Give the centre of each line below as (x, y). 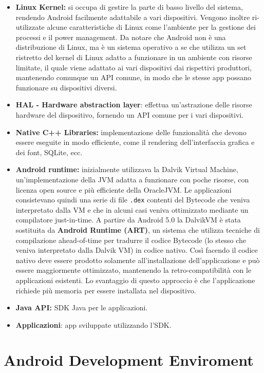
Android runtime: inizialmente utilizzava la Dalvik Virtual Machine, (127, 169)
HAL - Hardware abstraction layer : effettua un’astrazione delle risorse (134, 105)
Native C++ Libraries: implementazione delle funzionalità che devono (131, 132)
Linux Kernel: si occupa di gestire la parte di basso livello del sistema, (129, 7)
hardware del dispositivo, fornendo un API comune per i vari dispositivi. (130, 114)
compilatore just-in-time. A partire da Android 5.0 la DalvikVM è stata (128, 220)
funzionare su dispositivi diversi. (66, 87)
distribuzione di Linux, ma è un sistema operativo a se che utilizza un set (131, 47)
